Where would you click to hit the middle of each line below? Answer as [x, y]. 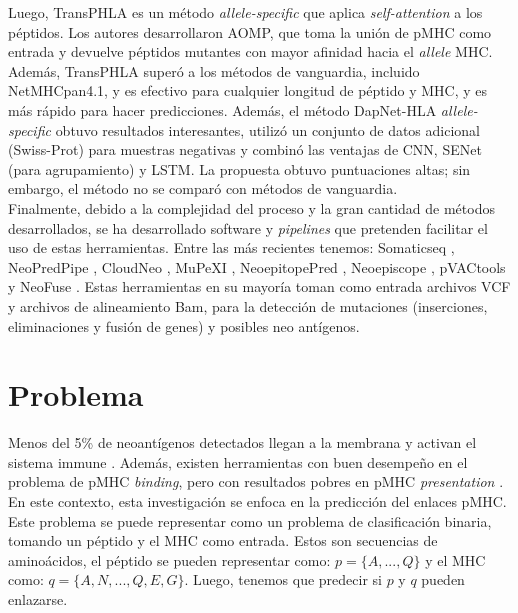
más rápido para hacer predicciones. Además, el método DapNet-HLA [222, 109]
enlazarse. [38, 598]
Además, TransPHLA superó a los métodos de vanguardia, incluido [214, 70]
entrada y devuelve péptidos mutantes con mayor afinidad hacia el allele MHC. [250, 51]
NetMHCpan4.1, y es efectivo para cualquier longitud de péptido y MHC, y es [247, 90]
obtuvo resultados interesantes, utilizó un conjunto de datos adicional [268, 129]
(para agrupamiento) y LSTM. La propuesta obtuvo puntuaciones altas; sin [239, 168]
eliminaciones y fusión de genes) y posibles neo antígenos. [184, 325]
